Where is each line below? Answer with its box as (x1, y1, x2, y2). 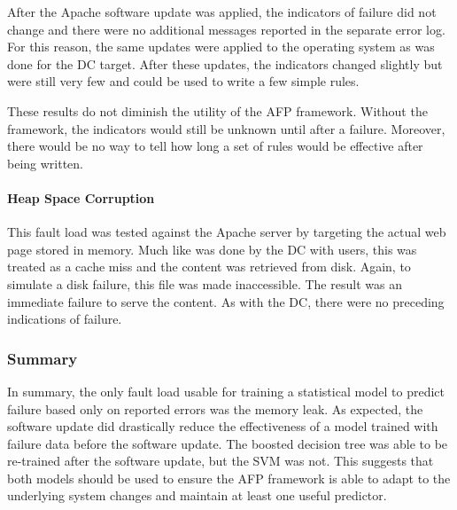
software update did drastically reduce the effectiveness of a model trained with (7, 417, 438, 435)
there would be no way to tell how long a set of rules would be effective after (7, 137, 423, 155)
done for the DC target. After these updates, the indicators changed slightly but (7, 54, 443, 73)
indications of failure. (7, 310, 122, 328)
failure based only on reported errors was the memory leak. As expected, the (7, 399, 423, 418)
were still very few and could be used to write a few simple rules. (7, 72, 360, 90)
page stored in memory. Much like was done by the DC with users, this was (7, 239, 417, 258)
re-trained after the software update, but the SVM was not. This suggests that (7, 451, 434, 470)
